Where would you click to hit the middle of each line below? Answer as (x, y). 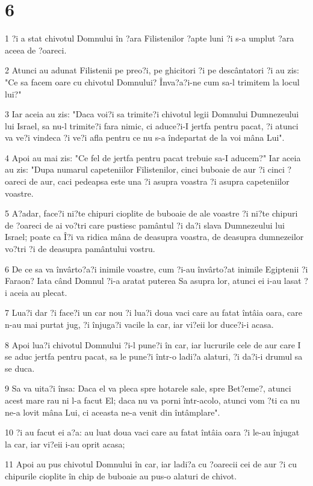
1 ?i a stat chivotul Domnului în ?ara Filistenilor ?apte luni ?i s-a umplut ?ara (150, 38)
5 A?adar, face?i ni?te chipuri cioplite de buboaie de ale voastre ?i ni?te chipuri (151, 213)
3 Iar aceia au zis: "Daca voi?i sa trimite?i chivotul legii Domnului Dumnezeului (152, 114)
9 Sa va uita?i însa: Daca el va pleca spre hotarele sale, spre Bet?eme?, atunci (148, 388)
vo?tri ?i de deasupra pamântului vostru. (80, 249)
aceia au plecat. (39, 292)
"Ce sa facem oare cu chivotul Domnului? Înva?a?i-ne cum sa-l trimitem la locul (152, 82)
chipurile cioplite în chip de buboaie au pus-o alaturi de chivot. (121, 475)
